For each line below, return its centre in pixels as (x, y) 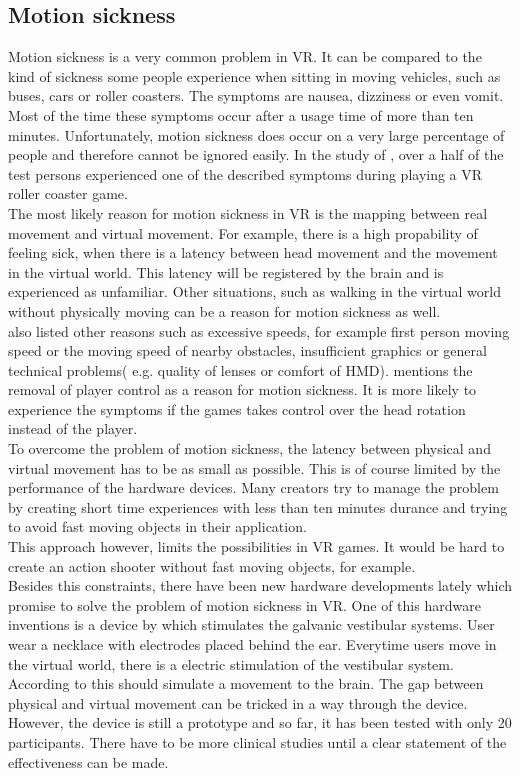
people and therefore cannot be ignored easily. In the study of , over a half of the (256, 154)
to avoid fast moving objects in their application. (157, 526)
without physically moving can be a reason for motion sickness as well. (224, 310)
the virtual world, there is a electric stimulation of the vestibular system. (231, 663)
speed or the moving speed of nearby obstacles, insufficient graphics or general (247, 350)
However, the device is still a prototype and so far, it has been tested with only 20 (260, 722)
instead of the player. (73, 428)
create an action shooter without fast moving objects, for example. (212, 565)
